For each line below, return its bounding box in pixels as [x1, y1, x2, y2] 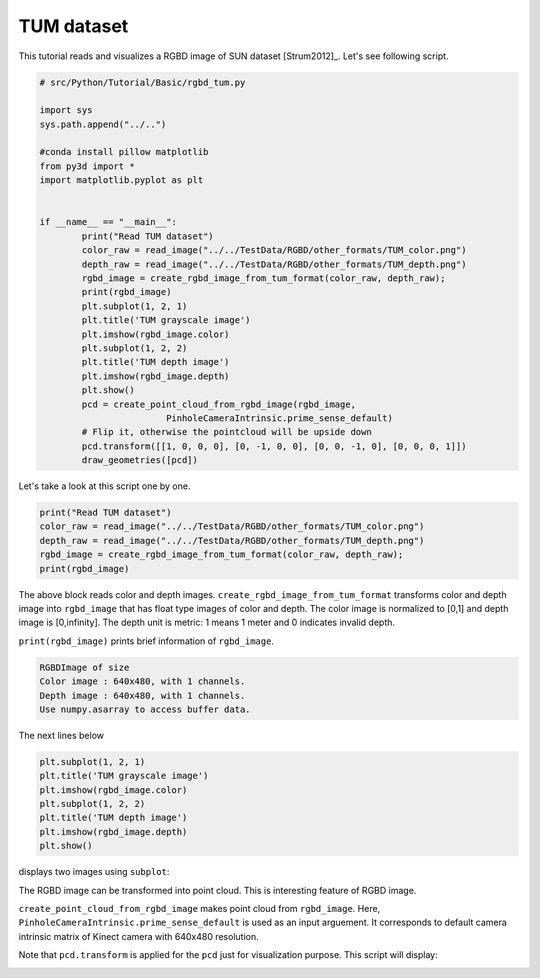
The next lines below [18, 729, 105, 741]
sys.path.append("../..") [39, 118, 167, 130]
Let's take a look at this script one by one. [18, 480, 191, 492]
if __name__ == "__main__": [39, 216, 177, 228]
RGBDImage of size [39, 661, 130, 673]
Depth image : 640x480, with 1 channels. [39, 690, 246, 701]
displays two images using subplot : [18, 866, 170, 878]
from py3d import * [39, 160, 135, 172]
